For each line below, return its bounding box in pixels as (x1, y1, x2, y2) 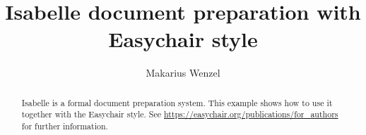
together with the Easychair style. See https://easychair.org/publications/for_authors (21, 108, 338, 120)
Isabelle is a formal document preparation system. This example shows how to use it (21, 96, 333, 108)
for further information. (21, 120, 108, 132)
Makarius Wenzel (146, 65, 220, 80)
